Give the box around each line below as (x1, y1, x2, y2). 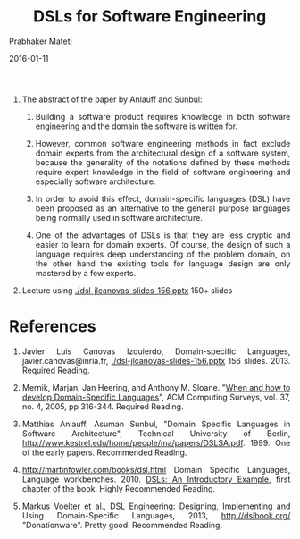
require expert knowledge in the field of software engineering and (35, 166, 291, 177)
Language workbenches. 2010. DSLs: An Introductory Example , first (21, 474, 291, 484)
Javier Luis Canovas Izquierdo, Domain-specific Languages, (21, 346, 291, 357)
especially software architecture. (35, 176, 156, 187)
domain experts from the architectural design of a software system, (35, 147, 291, 158)
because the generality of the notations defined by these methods (35, 156, 291, 167)
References (9, 316, 96, 337)
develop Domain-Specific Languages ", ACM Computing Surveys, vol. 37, (21, 392, 291, 402)
